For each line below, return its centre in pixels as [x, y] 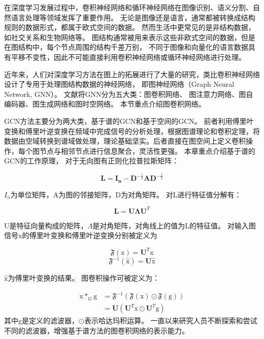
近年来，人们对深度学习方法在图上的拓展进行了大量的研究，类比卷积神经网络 [132, 74]
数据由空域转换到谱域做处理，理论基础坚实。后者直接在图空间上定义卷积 [125, 141]
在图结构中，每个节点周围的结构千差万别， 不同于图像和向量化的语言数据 [126, 47]
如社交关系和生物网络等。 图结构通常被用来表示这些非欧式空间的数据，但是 [130, 37]
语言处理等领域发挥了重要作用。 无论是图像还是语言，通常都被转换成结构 [133, 17]
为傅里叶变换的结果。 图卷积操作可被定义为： [84, 278]
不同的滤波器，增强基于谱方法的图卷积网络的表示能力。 [96, 330]
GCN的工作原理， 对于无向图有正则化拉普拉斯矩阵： [92, 161]
